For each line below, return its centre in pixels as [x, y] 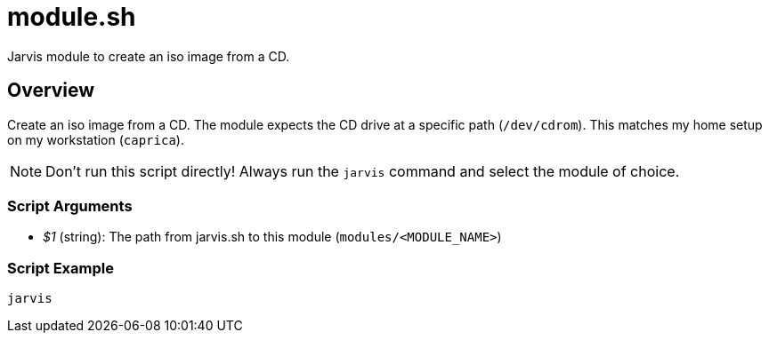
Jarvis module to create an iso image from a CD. [149, 56]
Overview [51, 91]
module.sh [72, 17]
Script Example [61, 268]
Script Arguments [70, 206]
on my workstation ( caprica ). [96, 139]
